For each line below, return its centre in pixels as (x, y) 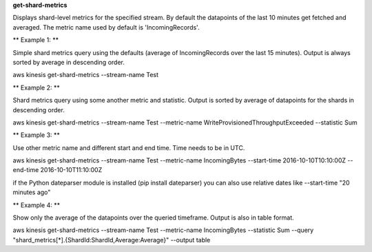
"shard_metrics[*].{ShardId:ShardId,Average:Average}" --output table (112, 240)
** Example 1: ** (35, 40)
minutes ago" (32, 192)
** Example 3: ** (36, 135)
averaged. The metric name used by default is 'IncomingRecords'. (106, 27)
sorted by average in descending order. (69, 62)
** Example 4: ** (37, 205)
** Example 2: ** (36, 87)
